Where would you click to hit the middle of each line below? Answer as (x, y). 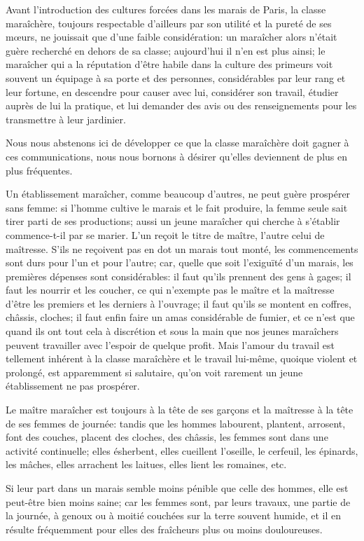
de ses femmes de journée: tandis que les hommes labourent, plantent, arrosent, (176, 423)
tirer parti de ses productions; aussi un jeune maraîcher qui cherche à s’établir (173, 221)
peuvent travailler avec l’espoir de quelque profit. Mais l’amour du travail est (170, 344)
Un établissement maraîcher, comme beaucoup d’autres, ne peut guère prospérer (178, 194)
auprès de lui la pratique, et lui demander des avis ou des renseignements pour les (181, 105)
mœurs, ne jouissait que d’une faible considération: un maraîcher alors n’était (171, 37)
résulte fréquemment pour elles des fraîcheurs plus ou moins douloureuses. (164, 529)
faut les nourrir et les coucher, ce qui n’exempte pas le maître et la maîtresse (170, 290)
